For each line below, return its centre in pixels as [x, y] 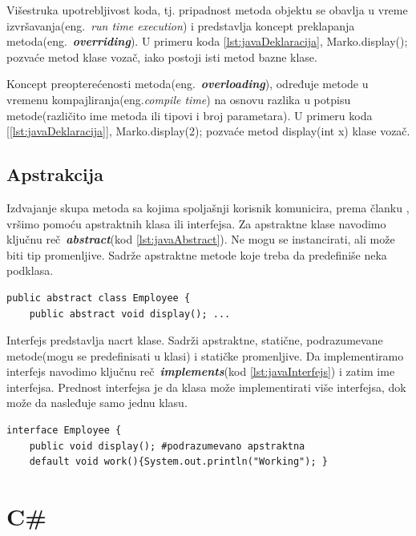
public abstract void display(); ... [130, 314]
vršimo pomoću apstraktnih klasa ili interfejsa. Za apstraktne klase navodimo [196, 223]
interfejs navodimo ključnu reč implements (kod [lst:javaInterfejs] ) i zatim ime [201, 371]
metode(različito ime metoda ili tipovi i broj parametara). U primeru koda [190, 115]
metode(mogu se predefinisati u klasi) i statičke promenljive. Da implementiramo [205, 355]
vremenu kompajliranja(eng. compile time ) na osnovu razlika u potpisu [179, 99]
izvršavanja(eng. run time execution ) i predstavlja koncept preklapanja [181, 25]
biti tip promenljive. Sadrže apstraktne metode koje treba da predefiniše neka [197, 254]
